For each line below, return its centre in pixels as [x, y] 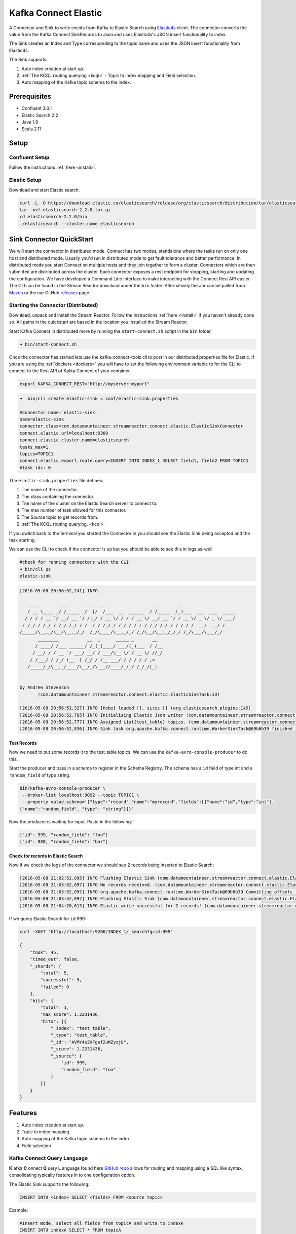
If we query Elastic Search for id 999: [48, 919]
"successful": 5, [61, 980]
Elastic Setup [25, 180]
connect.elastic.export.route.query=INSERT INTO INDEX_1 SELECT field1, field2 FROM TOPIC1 [134, 461]
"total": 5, [55, 973]
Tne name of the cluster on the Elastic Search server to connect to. [90, 503]
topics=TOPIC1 [37, 454]
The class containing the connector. [58, 497]
